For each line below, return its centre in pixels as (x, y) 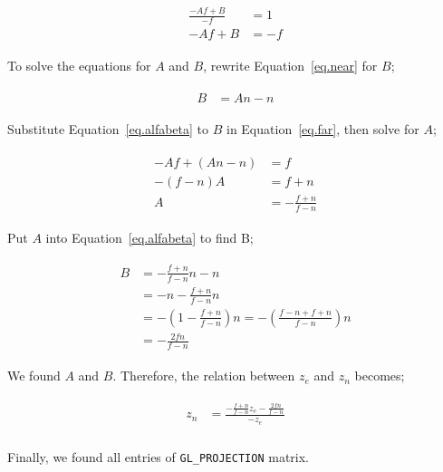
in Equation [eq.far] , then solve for (323, 128)
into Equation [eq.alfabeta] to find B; (149, 237)
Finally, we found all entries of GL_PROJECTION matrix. (159, 456)
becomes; (380, 376)
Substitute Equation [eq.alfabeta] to (108, 128)
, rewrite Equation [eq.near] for (290, 66)
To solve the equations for (79, 66)
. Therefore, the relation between (204, 376)
